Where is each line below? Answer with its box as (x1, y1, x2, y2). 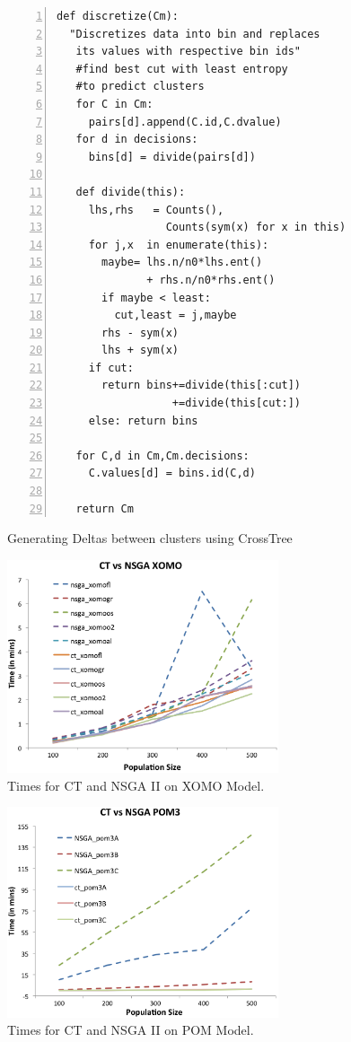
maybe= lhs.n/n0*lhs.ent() (101, 256, 263, 269)
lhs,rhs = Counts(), (88, 203, 224, 216)
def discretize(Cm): (57, 10, 180, 22)
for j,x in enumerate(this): (88, 238, 269, 251)
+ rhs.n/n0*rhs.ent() (146, 273, 276, 286)
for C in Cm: (75, 97, 154, 110)
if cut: (88, 361, 134, 374)
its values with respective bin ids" (75, 45, 302, 58)
